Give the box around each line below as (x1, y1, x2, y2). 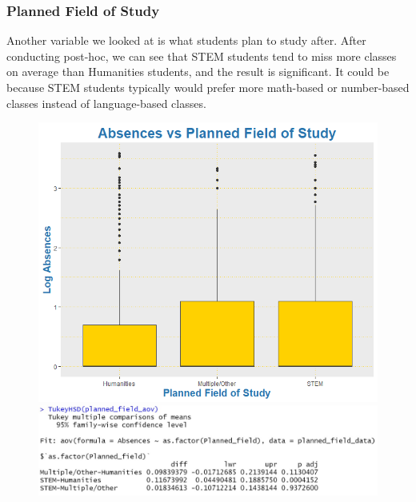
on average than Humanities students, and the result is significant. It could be (6, 63, 390, 80)
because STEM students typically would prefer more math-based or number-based (6, 79, 410, 95)
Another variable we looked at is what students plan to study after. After (6, 32, 366, 49)
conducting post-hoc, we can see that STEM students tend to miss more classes (6, 47, 397, 64)
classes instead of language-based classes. (6, 94, 206, 111)
